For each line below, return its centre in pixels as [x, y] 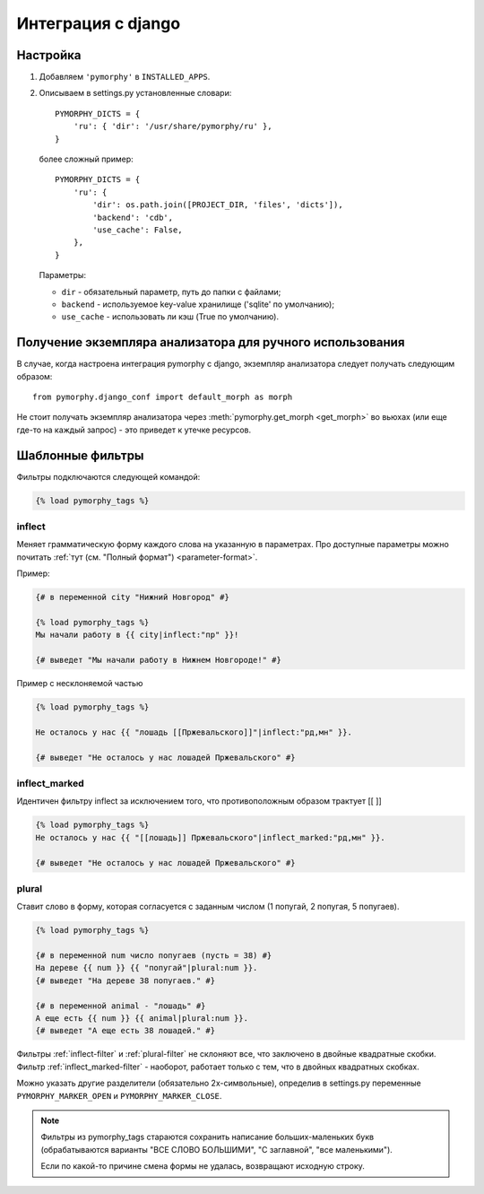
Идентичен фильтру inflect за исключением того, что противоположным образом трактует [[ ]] [199, 801]
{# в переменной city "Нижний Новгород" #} [133, 597]
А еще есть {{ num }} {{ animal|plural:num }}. [142, 1018]
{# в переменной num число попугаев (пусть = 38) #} [154, 956]
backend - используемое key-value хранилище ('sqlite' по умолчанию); [198, 304]
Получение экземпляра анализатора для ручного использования [211, 342]
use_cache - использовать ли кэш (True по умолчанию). [170, 317]
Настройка [49, 55]
